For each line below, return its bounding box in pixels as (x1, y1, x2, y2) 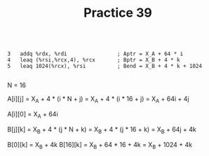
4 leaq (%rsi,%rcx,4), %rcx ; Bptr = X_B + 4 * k (7, 57, 180, 64)
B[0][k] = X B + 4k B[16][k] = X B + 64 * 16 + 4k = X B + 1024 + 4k (7, 140, 193, 150)
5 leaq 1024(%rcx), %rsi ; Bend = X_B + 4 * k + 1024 (7, 63, 202, 70)
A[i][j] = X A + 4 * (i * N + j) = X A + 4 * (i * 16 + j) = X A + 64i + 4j (7, 94, 189, 104)
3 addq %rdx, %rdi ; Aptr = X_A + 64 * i (7, 50, 184, 57)
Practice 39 (83, 5, 152, 21)
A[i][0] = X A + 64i (7, 110, 58, 120)
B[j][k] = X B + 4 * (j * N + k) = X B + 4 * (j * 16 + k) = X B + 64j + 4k (7, 125, 196, 135)
